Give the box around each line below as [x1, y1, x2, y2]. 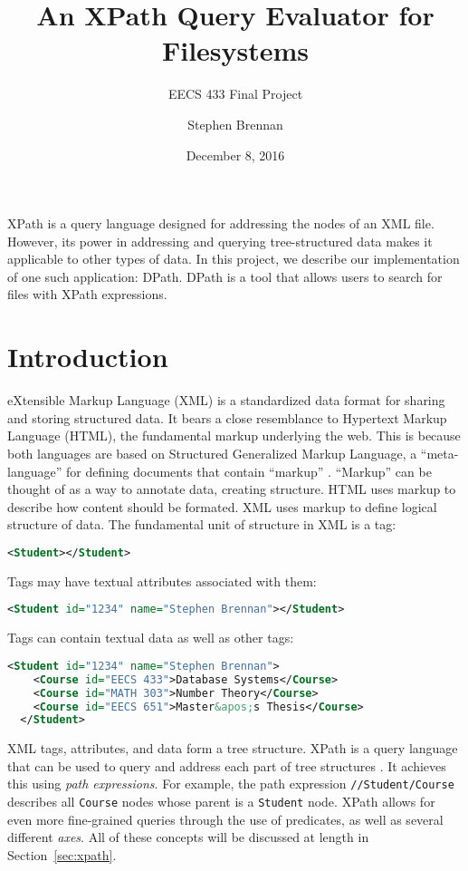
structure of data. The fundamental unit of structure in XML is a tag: [7, 515, 396, 534]
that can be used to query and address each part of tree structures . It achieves [7, 756, 446, 775]
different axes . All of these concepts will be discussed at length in [7, 827, 369, 847]
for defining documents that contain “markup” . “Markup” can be [65, 461, 432, 480]
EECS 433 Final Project [167, 84, 303, 103]
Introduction [7, 338, 168, 375]
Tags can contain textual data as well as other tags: [7, 628, 294, 647]
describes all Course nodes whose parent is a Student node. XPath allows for [7, 792, 435, 811]
